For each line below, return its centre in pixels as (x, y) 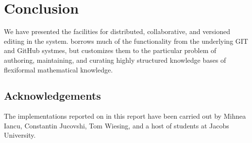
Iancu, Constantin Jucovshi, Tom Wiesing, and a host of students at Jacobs (117, 125)
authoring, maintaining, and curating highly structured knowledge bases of (115, 60)
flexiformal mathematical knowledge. (59, 69)
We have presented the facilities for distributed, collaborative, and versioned (117, 31)
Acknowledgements (52, 96)
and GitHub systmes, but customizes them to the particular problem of (110, 50)
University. (20, 135)
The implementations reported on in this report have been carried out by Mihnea (125, 116)
